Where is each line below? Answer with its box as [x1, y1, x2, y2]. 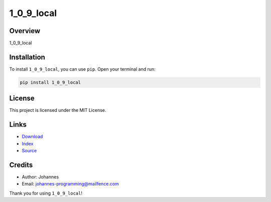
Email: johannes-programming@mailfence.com [22, 181, 119, 187]
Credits [9, 160, 33, 169]
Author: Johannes [22, 174, 59, 180]
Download [22, 133, 43, 140]
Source [22, 148, 37, 154]
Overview [9, 27, 41, 35]
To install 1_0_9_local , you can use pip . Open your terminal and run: [9, 66, 156, 72]
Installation [9, 53, 45, 61]
